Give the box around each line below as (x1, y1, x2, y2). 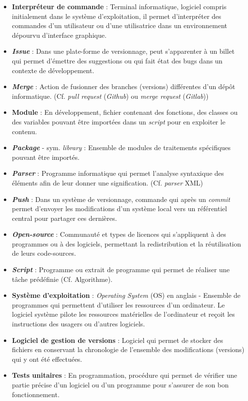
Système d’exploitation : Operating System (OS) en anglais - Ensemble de (12, 290, 241, 300)
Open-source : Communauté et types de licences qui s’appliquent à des (12, 229, 226, 239)
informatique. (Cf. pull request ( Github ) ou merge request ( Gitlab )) (12, 91, 209, 101)
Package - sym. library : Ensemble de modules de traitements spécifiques (12, 142, 231, 153)
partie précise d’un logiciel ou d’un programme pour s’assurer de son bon (12, 380, 229, 389)
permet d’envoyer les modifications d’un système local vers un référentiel (12, 203, 227, 214)
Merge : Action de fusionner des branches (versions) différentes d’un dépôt (12, 81, 235, 92)
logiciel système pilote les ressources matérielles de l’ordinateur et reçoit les (12, 309, 235, 319)
